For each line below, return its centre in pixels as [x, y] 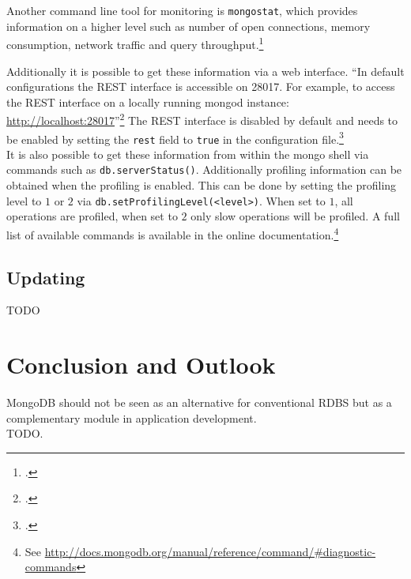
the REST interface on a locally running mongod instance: [148, 102]
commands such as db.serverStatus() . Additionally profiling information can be [204, 169]
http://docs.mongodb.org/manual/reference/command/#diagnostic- [210, 551]
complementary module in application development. [132, 417]
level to [24, 200]
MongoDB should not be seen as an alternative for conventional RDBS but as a [199, 402]
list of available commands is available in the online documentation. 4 [173, 233]
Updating [46, 277]
